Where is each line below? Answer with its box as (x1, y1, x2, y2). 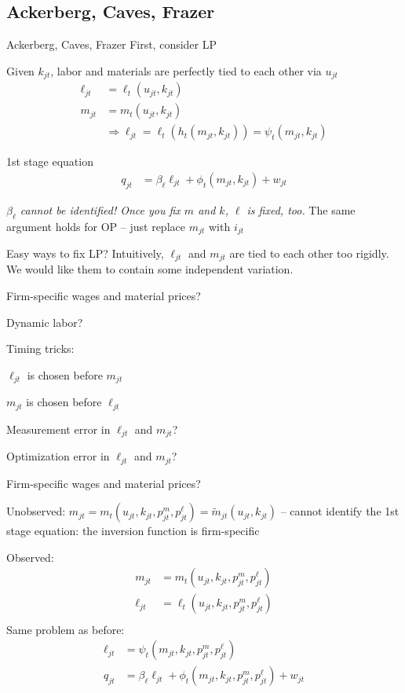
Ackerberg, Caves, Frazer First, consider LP (6, 36, 217, 53)
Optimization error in (6, 448, 110, 464)
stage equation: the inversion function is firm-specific (6, 522, 260, 539)
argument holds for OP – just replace (6, 218, 185, 234)
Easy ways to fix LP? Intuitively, (6, 245, 164, 262)
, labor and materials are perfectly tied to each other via (50, 62, 322, 79)
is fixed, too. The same (246, 201, 356, 218)
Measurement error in (6, 420, 111, 437)
